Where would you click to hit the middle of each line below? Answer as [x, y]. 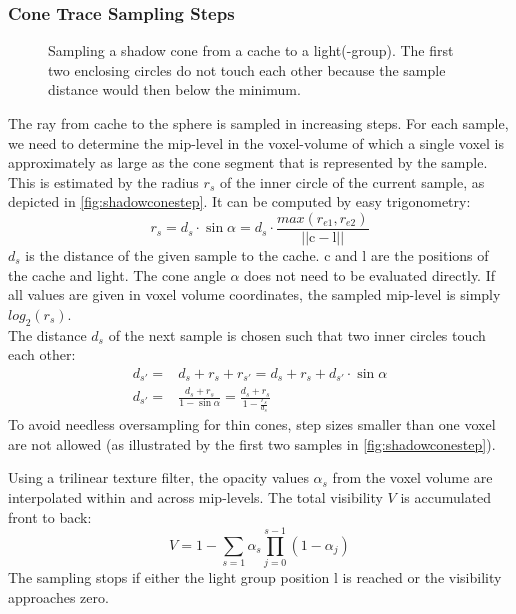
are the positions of [429, 255]
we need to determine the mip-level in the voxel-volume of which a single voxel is [256, 142]
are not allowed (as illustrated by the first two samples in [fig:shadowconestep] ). [252, 443]
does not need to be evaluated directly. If [370, 274]
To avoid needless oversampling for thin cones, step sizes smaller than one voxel [252, 424]
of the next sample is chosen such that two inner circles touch [297, 334]
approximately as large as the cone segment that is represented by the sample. [248, 162]
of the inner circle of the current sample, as [352, 181]
